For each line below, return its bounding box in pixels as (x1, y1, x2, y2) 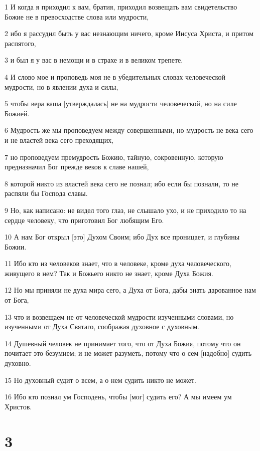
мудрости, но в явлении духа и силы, (5, 81, 118, 92)
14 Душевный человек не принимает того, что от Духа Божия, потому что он (5, 338, 241, 348)
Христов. (5, 401, 32, 411)
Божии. (5, 241, 27, 252)
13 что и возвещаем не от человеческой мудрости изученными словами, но (5, 311, 234, 322)
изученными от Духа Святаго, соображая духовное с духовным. (5, 321, 199, 332)
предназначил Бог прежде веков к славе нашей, (5, 161, 149, 172)
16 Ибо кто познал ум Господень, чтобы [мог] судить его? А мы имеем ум (5, 391, 232, 402)
